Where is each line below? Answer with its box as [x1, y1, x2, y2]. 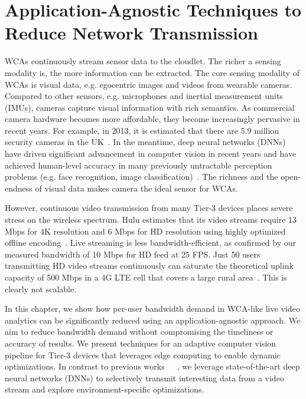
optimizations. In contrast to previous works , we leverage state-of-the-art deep [5, 360, 300, 372]
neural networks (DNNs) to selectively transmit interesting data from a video [5, 371, 284, 384]
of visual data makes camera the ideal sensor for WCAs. [35, 182, 238, 194]
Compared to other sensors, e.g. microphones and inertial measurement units [5, 90, 283, 102]
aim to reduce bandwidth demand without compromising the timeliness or [5, 325, 274, 338]
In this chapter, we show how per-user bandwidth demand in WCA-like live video [5, 302, 300, 315]
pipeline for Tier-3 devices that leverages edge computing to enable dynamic [5, 348, 281, 361]
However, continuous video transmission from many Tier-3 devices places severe [5, 202, 293, 214]
